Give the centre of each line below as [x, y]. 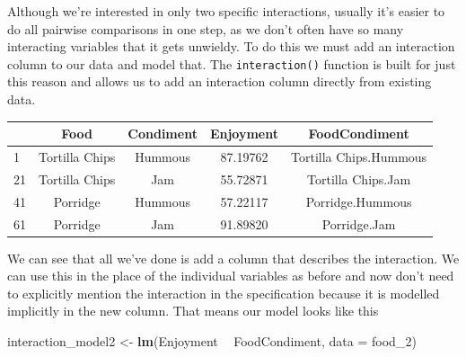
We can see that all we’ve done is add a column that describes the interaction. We [233, 258]
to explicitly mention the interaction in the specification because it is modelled [224, 293]
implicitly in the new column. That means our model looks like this [193, 311]
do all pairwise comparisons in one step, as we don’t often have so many [206, 28]
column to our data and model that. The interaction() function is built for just [232, 63]
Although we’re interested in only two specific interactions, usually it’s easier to [226, 11]
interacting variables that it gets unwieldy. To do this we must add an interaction [231, 46]
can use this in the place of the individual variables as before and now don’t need [231, 276]
